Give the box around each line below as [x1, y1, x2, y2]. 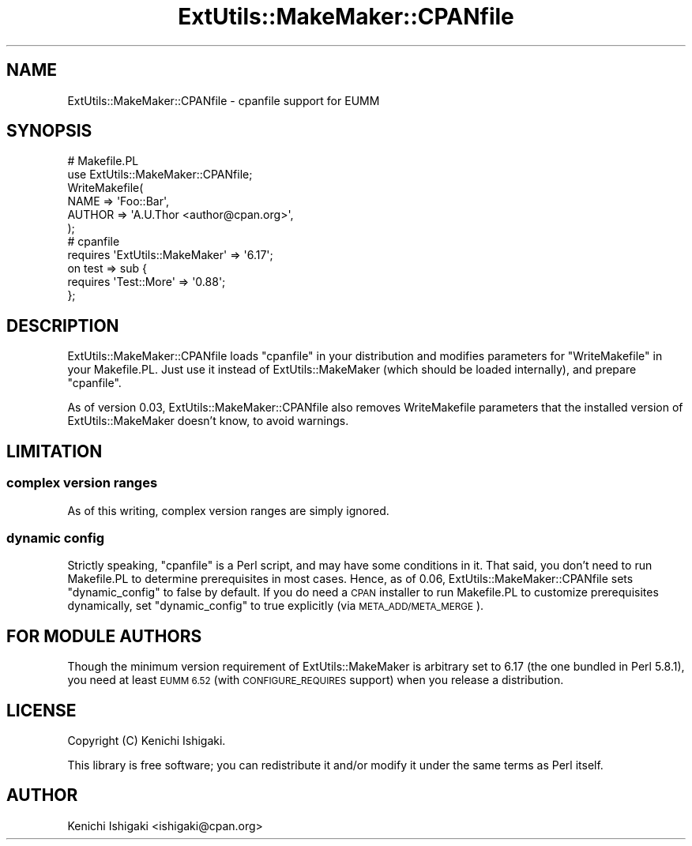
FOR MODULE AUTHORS [6, 626, 202, 646]
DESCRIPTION [6, 315, 119, 336]
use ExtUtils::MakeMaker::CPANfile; [67, 167, 253, 182]
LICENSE [6, 700, 77, 720]
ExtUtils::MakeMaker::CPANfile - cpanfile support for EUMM [67, 93, 380, 107]
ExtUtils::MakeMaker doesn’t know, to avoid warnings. [67, 414, 349, 428]
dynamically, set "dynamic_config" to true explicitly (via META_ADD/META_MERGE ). [67, 599, 484, 613]
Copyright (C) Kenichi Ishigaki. [67, 733, 226, 747]
